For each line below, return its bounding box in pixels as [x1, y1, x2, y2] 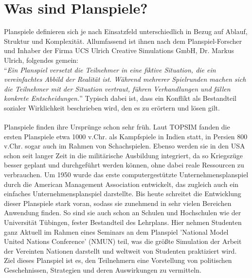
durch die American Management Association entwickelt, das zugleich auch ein [4, 179, 239, 189]
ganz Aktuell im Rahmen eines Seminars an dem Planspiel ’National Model [4, 226, 229, 237]
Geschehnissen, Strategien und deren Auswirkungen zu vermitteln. [4, 264, 201, 275]
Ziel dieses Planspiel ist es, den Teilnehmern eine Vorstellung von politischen [4, 255, 232, 265]
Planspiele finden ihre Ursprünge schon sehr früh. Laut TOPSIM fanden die [4, 122, 230, 132]
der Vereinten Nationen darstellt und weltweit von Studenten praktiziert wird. [4, 245, 237, 256]
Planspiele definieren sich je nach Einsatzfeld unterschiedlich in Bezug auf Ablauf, [4, 26, 248, 37]
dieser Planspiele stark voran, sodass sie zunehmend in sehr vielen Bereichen [4, 198, 232, 208]
